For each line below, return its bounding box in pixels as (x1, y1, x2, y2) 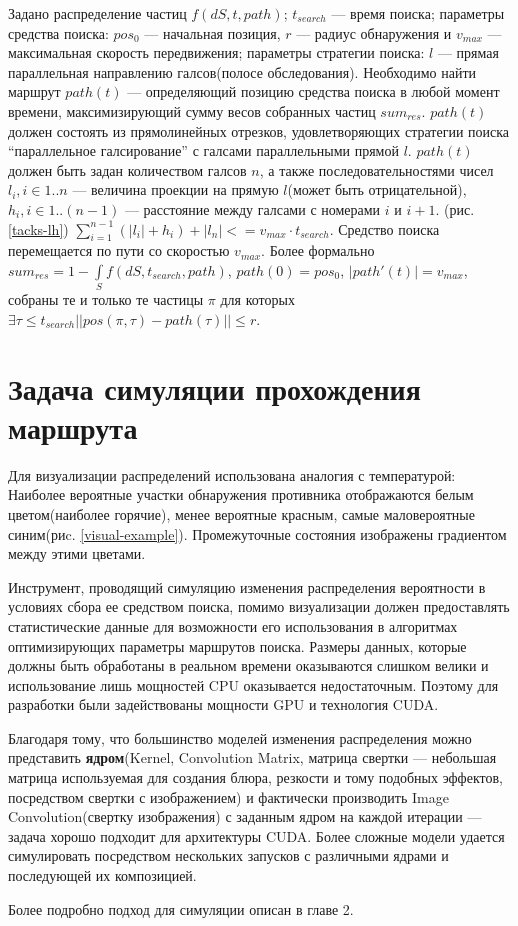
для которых (220, 289, 295, 310)
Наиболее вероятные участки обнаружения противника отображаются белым (8, 484, 474, 505)
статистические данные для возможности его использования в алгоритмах (8, 615, 458, 636)
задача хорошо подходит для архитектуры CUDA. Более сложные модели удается (8, 825, 505, 846)
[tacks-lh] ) (8, 218, 69, 239)
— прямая (437, 42, 499, 63)
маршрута (8, 406, 138, 447)
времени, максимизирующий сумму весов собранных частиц (8, 100, 376, 121)
